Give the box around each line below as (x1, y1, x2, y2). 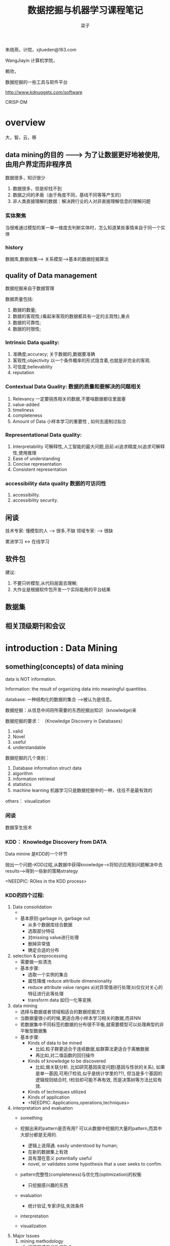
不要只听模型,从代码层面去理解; (12, 580, 78, 586)
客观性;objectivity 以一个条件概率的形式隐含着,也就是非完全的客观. (12, 357, 151, 363)
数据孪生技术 (5, 824, 32, 830)
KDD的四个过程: (5, 892, 45, 899)
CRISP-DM (5, 99, 28, 105)
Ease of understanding (12, 455, 60, 462)
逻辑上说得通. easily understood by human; (27, 1142, 118, 1148)
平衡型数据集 (20, 1027, 47, 1034)
